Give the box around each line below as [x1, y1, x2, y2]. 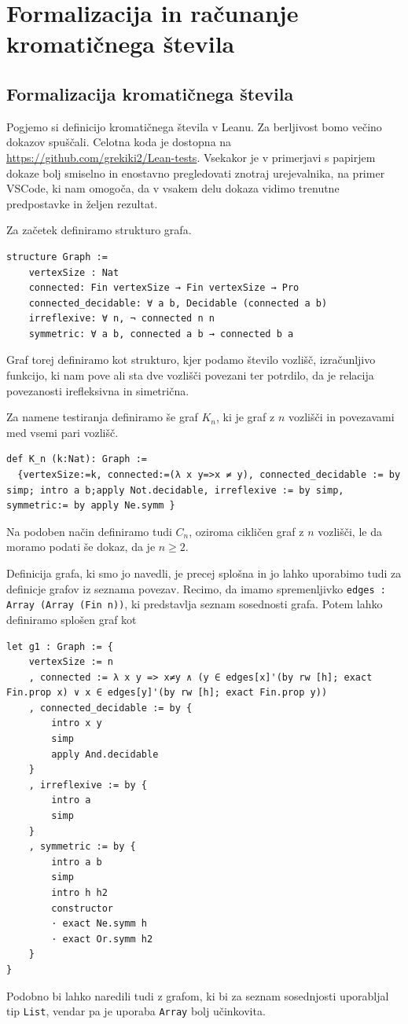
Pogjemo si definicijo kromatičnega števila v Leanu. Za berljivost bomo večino [6, 118, 382, 134]
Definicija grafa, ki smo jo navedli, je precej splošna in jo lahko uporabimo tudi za [6, 565, 402, 582]
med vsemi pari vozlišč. [6, 424, 119, 440]
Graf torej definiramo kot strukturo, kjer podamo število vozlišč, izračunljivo [6, 351, 376, 368]
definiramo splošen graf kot [6, 611, 137, 627]
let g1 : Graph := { [6, 640, 114, 652]
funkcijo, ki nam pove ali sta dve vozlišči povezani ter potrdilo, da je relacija [6, 367, 374, 384]
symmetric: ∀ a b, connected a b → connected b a [28, 328, 294, 339]
